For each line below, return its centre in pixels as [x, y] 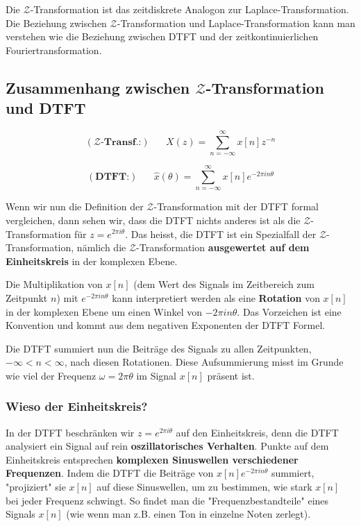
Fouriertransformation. [54, 50]
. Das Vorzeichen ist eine [289, 311]
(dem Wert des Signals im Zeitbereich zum [224, 284]
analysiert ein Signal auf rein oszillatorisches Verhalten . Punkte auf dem [167, 446]
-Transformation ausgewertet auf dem [223, 247]
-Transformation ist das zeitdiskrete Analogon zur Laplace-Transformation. [190, 9]
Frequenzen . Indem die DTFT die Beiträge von [110, 473]
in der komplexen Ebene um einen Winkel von [104, 311]
